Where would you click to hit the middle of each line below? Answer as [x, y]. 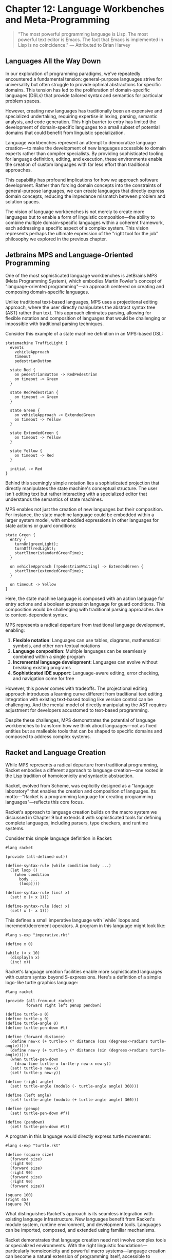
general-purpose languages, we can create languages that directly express [85, 191]
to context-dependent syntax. [37, 615]
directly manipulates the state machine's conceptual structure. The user [81, 488]
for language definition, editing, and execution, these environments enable [84, 159]
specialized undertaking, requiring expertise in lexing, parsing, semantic [81, 116]
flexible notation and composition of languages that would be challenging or [86, 318]
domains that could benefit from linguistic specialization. [65, 133]
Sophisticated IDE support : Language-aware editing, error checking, [86, 673]
